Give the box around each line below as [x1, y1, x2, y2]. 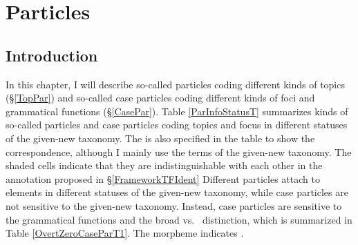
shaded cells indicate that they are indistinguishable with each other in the [6, 158, 323, 173]
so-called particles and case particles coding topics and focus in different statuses [6, 117, 348, 132]
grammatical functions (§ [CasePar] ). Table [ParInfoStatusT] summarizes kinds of [6, 104, 348, 118]
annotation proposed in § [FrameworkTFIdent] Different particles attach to [6, 171, 320, 186]
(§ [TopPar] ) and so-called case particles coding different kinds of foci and [6, 90, 315, 105]
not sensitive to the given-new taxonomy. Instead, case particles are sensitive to [6, 198, 342, 213]
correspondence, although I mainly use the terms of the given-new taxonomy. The [6, 144, 352, 159]
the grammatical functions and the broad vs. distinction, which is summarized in [6, 212, 352, 226]
